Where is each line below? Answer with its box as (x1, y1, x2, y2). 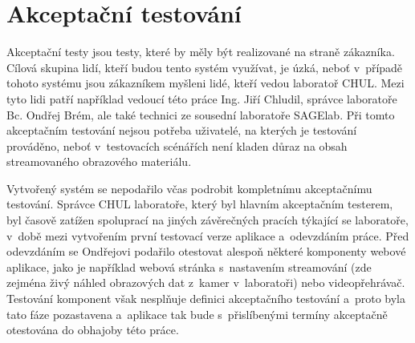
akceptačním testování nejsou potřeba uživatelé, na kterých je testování (6, 122, 357, 139)
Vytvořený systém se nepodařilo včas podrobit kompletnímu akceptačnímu (6, 180, 372, 196)
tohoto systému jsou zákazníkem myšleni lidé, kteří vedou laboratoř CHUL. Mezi (6, 75, 405, 91)
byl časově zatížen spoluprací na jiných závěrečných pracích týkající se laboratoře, (6, 212, 409, 228)
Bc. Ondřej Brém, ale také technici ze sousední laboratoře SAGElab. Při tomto (6, 106, 395, 123)
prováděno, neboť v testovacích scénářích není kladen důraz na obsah (6, 137, 348, 154)
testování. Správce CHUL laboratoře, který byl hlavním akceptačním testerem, (6, 196, 393, 212)
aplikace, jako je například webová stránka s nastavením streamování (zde (6, 258, 372, 275)
